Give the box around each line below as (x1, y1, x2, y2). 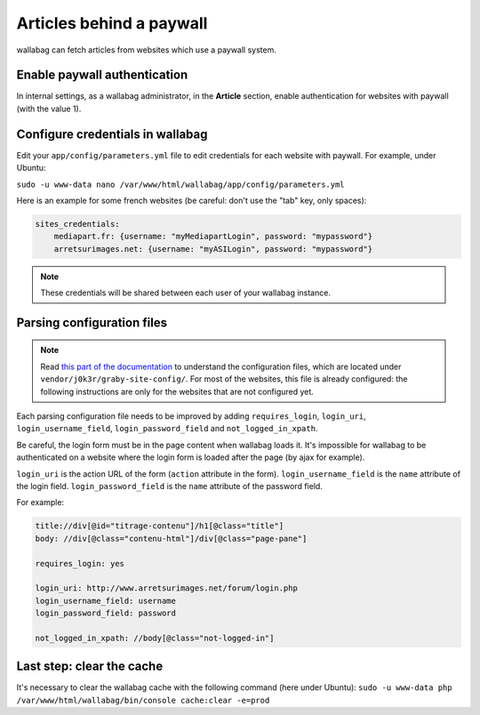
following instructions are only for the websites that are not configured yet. (40, 386, 315, 397)
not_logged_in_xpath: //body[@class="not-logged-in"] (35, 632, 275, 643)
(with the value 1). (16, 103, 82, 114)
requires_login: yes (35, 558, 124, 568)
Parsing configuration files (16, 315, 168, 330)
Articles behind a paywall (16, 13, 208, 33)
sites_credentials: (35, 219, 120, 229)
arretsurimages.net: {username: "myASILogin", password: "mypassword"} (53, 244, 373, 253)
